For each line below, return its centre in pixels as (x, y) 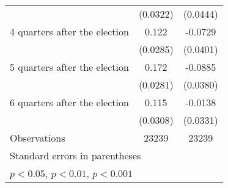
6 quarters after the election (69, 102)
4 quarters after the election (69, 31)
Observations (38, 138)
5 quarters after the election (69, 67)
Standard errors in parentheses (75, 155)
